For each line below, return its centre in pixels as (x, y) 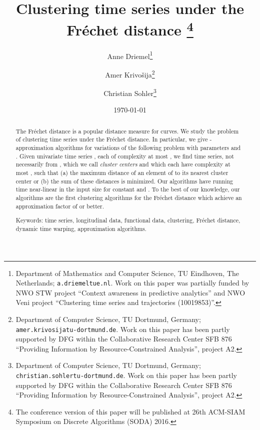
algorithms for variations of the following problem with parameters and (148, 148)
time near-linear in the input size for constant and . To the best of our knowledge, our (128, 189)
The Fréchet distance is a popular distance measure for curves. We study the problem (127, 131)
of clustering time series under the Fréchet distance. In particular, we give (112, 139)
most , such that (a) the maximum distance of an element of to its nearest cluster (122, 173)
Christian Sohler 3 (130, 92)
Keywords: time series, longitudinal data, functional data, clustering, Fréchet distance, (128, 220)
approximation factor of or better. (60, 206)
